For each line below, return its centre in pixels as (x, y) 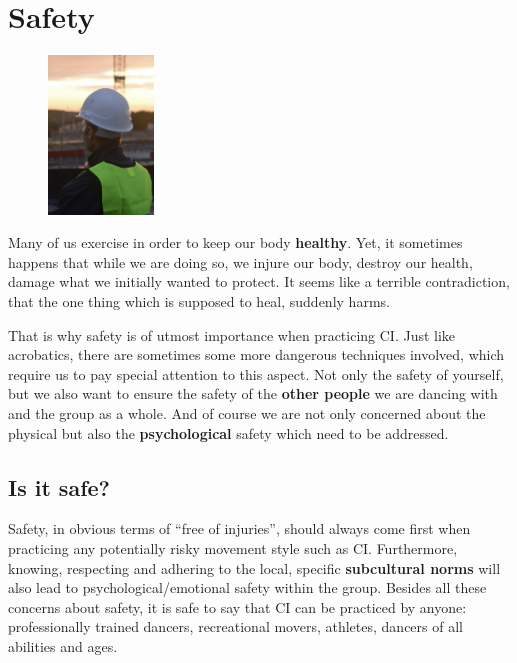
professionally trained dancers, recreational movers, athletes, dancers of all (235, 626)
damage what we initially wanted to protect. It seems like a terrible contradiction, (259, 281)
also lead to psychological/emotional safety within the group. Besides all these (247, 587)
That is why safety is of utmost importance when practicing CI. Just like (232, 334)
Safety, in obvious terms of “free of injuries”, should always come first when (239, 528)
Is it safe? (59, 486)
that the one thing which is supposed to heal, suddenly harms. (199, 301)
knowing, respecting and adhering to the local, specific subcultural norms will (254, 567)
